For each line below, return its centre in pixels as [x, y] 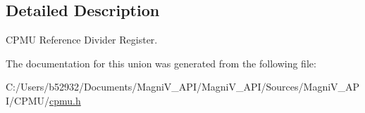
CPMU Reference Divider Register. [82, 40]
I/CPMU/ [28, 100]
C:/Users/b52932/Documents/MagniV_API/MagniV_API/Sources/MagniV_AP [183, 87]
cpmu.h [65, 100]
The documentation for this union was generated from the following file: [161, 63]
